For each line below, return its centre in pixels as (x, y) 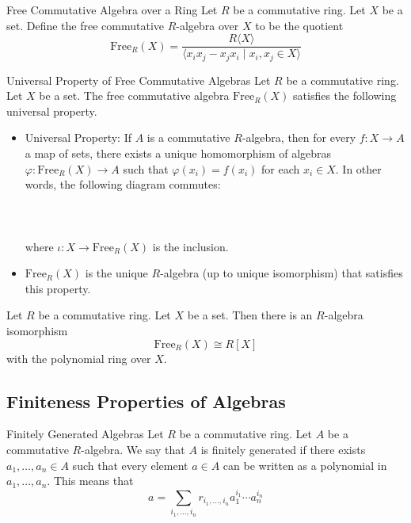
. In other (358, 168)
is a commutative (188, 137)
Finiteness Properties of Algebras (146, 401)
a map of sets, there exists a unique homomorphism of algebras (178, 153)
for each (281, 168)
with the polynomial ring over (79, 358)
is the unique (116, 273)
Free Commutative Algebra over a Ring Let (112, 10)
